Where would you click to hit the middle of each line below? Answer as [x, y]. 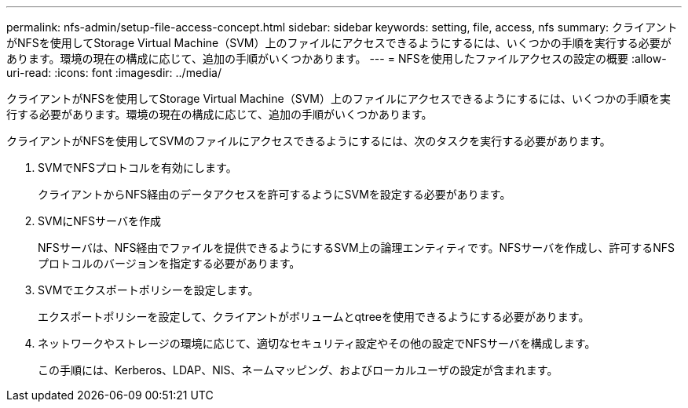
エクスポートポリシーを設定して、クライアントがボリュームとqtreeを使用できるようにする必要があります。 [314, 317]
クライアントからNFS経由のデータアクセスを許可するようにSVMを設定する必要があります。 [274, 194]
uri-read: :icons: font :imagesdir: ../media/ [114, 73]
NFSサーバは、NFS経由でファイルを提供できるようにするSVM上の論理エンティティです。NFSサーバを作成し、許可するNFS [356, 248]
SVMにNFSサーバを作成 [99, 221]
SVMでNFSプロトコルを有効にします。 [137, 168]
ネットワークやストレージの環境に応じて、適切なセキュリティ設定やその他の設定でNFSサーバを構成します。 [317, 343]
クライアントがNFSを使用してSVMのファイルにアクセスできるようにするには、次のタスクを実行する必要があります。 [309, 141]
